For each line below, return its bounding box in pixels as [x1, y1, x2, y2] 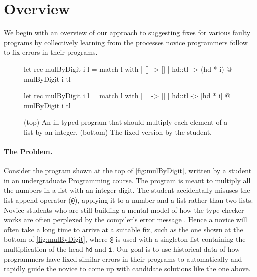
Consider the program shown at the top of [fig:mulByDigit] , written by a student [4, 165, 252, 176]
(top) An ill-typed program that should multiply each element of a [24, 117, 228, 127]
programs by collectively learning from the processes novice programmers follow [4, 37, 248, 47]
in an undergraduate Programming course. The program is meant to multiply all [4, 175, 251, 185]
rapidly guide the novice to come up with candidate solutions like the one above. [4, 263, 251, 274]
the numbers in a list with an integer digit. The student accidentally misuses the [4, 185, 250, 195]
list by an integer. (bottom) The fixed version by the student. [24, 126, 212, 137]
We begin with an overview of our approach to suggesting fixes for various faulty [4, 27, 251, 38]
